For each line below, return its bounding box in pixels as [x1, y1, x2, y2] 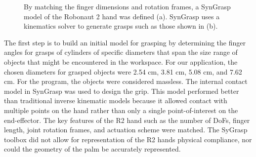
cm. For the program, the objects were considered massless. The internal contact [4, 76, 248, 86]
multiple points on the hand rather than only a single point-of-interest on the [4, 105, 238, 115]
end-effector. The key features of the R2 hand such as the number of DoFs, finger [4, 115, 250, 125]
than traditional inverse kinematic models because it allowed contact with [4, 95, 227, 106]
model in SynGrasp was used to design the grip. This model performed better [4, 85, 239, 96]
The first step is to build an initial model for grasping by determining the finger [4, 37, 246, 47]
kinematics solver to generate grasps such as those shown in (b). [24, 21, 218, 31]
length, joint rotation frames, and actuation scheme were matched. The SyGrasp [4, 124, 248, 135]
